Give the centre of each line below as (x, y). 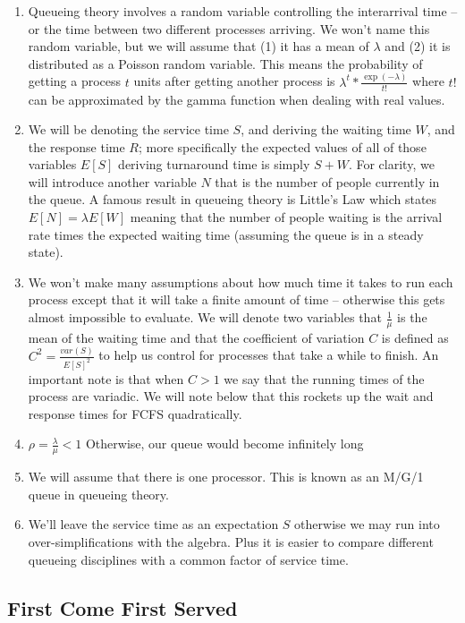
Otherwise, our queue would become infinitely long (224, 444)
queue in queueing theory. (98, 494)
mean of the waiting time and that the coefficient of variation (196, 337)
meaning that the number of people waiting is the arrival (286, 217)
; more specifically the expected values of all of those (283, 146)
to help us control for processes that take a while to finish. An (269, 355)
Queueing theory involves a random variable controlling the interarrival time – (243, 11)
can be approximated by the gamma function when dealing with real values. (237, 99)
